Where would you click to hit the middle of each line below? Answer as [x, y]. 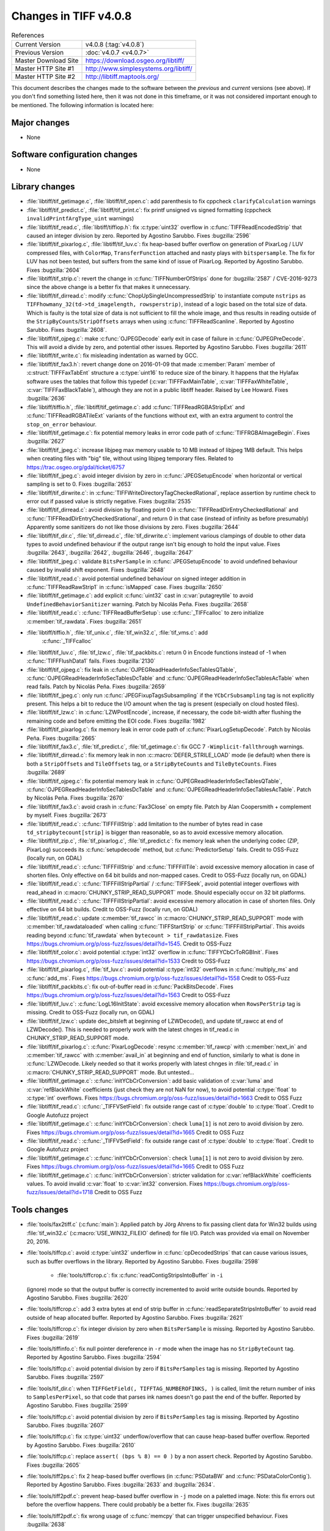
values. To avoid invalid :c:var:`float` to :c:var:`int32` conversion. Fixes [115, 1183]
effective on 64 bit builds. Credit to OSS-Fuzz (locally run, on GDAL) [112, 909]
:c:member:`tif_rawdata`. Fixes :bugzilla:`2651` [85, 621]
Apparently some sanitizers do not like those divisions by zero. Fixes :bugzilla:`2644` [133, 527]
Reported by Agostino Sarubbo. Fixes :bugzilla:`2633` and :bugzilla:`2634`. [121, 1484]
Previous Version [39, 52]
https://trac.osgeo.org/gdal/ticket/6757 [76, 467]
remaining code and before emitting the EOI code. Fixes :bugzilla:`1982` [117, 721]
